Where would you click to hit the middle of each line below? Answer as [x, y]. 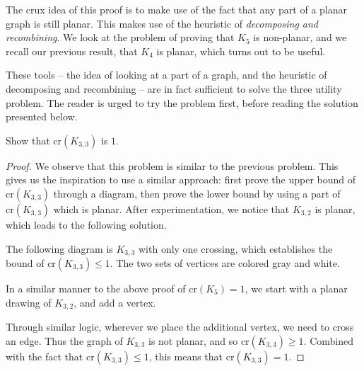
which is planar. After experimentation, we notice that [171, 209]
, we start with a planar [296, 288]
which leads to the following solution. [86, 224]
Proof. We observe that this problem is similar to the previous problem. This [172, 165]
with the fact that [45, 356]
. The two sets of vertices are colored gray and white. [225, 262]
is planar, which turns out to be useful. [241, 51]
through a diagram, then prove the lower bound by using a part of [197, 193]
